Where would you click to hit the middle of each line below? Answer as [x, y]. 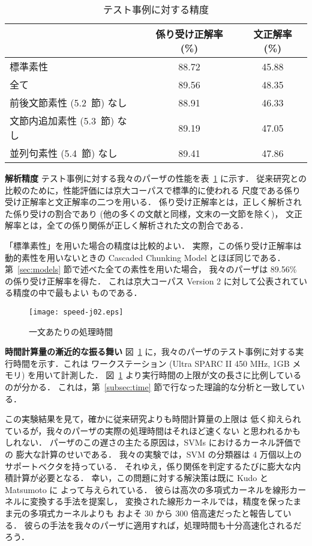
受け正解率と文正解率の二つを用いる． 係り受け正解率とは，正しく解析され [153, 202]
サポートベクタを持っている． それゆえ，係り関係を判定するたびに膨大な [149, 466]
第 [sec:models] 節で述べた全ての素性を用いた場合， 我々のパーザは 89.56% [151, 269]
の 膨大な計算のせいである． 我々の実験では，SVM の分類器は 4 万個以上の [153, 454]
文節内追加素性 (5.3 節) [62, 121]
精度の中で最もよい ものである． [77, 293]
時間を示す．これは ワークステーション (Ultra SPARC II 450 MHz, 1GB [151, 363]
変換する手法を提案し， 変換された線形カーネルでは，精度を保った [161, 501]
